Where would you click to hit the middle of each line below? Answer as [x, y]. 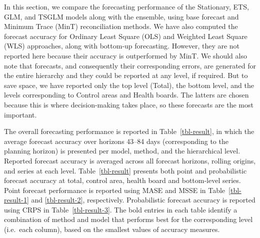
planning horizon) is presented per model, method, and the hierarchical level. [122, 151]
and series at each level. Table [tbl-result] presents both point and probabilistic [125, 170]
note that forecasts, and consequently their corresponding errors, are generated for [130, 65]
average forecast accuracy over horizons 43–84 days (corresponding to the [116, 141]
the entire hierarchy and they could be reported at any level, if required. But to [126, 75]
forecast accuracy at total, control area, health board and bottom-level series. [122, 180]
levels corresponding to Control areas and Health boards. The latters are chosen [126, 95]
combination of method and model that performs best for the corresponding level [128, 219]
